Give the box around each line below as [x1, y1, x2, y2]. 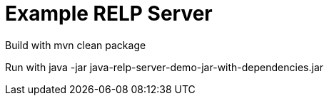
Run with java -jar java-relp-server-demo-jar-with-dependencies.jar [5, 60, 324, 73]
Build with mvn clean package [5, 38, 146, 51]
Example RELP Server [5, 1, 213, 26]
